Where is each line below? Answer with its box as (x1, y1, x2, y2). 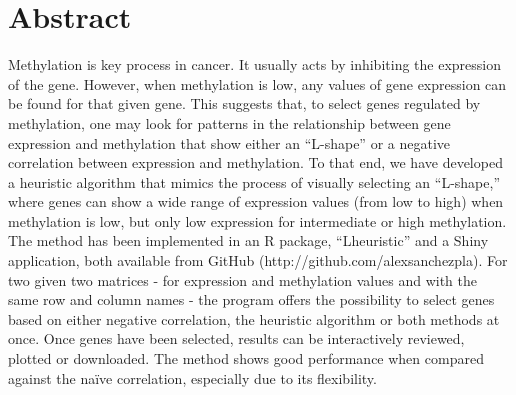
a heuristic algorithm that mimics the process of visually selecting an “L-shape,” (8, 171, 500, 192)
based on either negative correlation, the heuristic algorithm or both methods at (8, 308, 500, 329)
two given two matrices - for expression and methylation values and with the (8, 269, 477, 290)
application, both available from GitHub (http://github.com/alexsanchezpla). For (8, 250, 508, 271)
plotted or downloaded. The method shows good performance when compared (8, 348, 484, 369)
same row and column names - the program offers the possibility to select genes (8, 289, 495, 310)
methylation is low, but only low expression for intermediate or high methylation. (8, 210, 507, 231)
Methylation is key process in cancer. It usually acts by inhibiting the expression (8, 54, 501, 75)
